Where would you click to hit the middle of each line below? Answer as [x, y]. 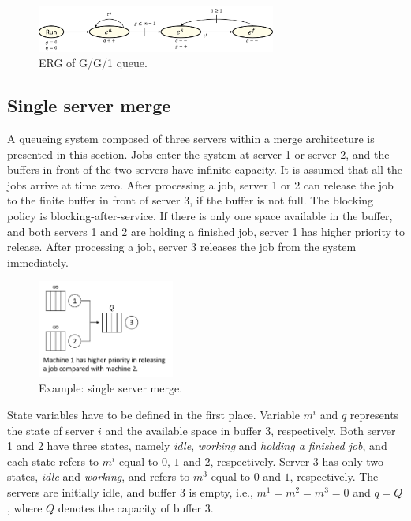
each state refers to [53, 461]
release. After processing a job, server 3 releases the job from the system [182, 247]
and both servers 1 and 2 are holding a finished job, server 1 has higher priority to [206, 231]
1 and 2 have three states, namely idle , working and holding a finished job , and [197, 446]
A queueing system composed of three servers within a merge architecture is [191, 139]
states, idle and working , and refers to [99, 476]
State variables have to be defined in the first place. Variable [153, 415]
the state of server [51, 430]
